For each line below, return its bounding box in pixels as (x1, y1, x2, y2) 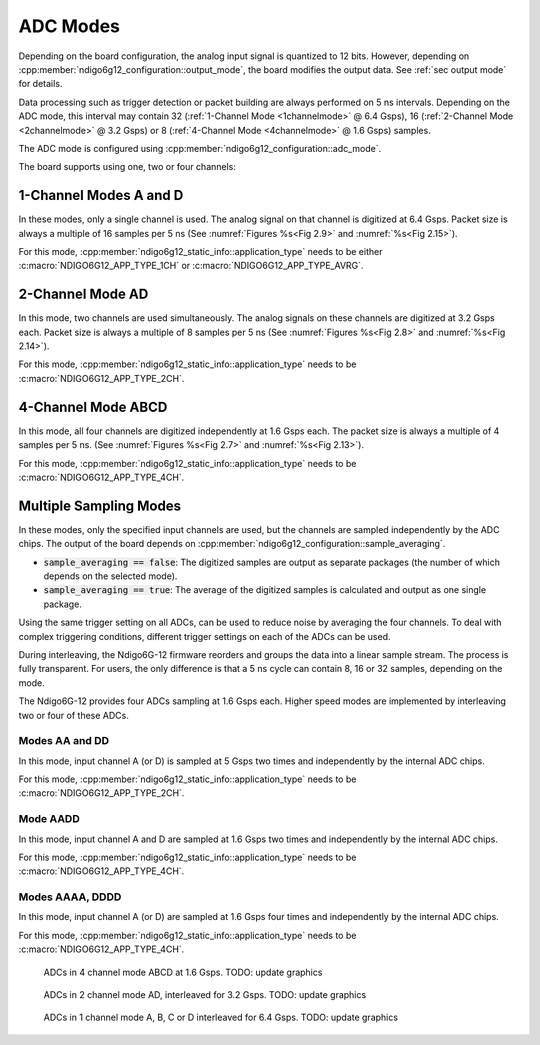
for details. (18, 78, 63, 90)
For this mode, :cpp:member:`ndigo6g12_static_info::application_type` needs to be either (18, 245, 383, 257)
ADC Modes (18, 15, 120, 37)
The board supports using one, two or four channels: (18, 161, 237, 173)
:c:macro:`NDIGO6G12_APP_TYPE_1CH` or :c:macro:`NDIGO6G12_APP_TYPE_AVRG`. (18, 260, 364, 272)
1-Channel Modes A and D (18, 187, 184, 204)
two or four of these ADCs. (18, 709, 130, 721)
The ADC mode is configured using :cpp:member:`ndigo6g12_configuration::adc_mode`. (18, 142, 382, 154)
